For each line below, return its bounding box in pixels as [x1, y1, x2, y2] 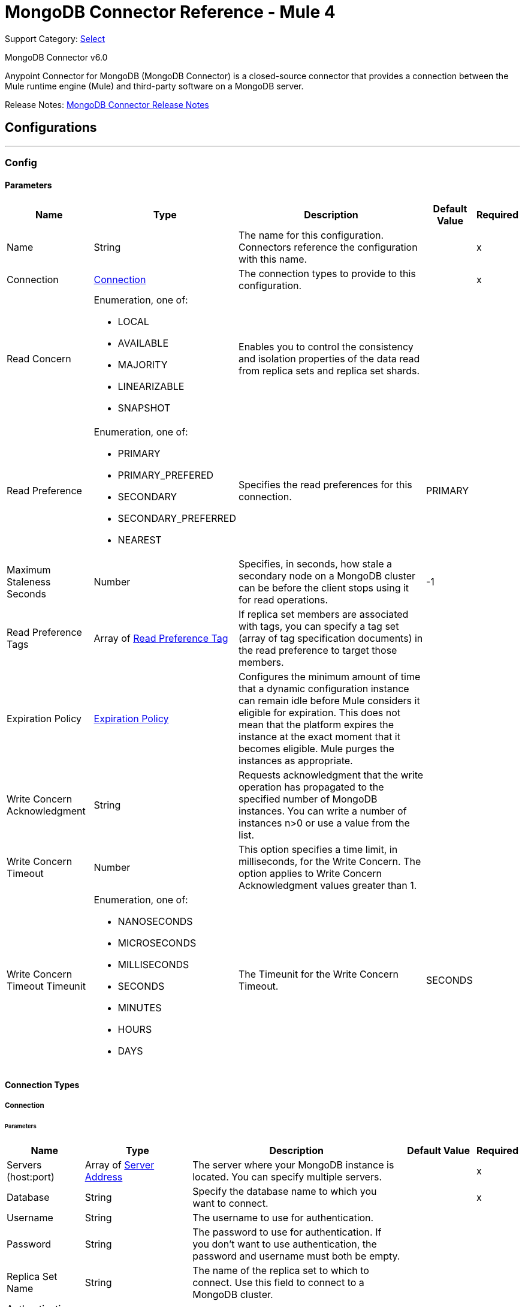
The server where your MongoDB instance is [192, 1158, 394, 1171]
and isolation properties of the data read [239, 353, 420, 365]
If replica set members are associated [239, 608, 409, 621]
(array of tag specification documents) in [239, 632, 423, 645]
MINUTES [117, 1002, 162, 1014]
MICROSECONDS [117, 937, 197, 950]
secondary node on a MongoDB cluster [239, 570, 415, 582]
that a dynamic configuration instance [239, 683, 409, 695]
